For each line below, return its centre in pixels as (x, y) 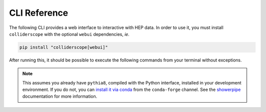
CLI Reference (39, 13)
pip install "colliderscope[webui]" (64, 47)
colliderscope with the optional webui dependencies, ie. (69, 34)
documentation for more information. (60, 96)
